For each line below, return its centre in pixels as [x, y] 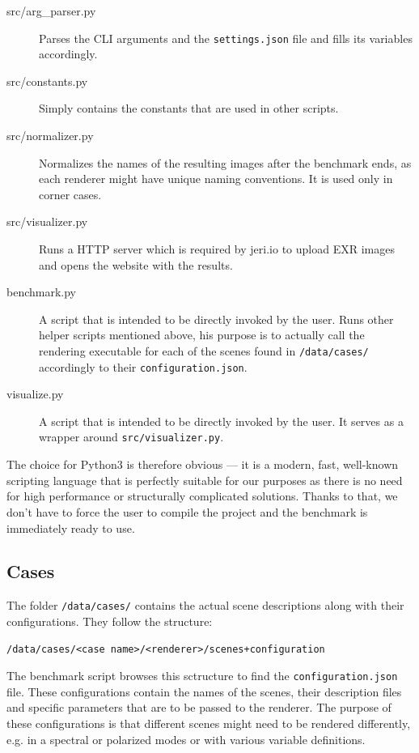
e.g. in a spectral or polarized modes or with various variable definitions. [186, 739]
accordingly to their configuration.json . [143, 366]
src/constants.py [47, 81]
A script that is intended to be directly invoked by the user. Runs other [216, 319]
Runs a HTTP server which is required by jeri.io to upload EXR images [217, 249]
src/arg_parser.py [51, 11]
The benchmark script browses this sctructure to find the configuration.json [202, 676]
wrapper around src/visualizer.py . [131, 437]
